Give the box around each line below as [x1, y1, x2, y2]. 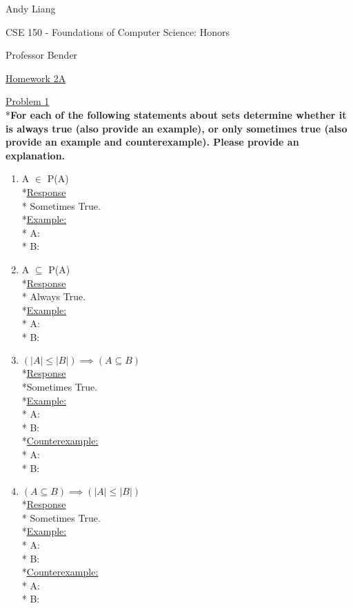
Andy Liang [6, 1, 56, 15]
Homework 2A [6, 70, 66, 85]
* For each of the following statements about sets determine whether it [6, 107, 347, 121]
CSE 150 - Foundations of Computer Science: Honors [6, 24, 230, 39]
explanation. [6, 148, 65, 162]
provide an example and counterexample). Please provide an [6, 135, 299, 149]
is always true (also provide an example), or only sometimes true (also [6, 121, 347, 135]
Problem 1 [6, 94, 50, 108]
